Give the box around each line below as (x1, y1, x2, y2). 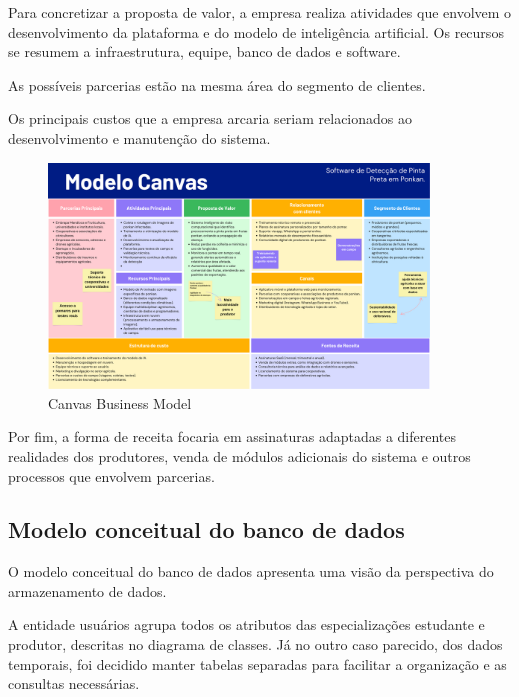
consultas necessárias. (8, 673, 140, 694)
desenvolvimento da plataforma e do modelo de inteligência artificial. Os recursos (8, 21, 504, 42)
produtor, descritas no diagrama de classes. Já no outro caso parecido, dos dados (8, 634, 503, 655)
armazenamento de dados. (8, 580, 167, 601)
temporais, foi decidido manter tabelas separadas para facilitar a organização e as (8, 653, 507, 674)
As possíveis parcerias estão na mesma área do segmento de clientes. (8, 74, 426, 95)
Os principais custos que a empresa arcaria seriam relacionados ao (8, 108, 413, 129)
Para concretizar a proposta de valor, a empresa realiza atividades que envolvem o (8, 2, 512, 22)
